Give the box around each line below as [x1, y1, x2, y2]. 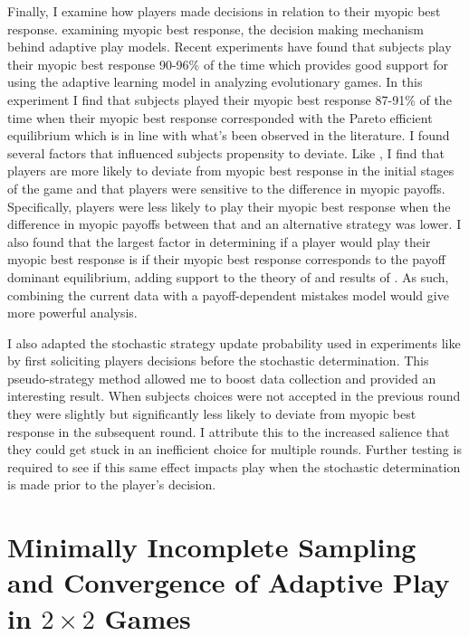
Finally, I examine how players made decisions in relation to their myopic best [7, 2, 441, 20]
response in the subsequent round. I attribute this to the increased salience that [7, 422, 450, 441]
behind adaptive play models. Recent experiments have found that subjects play [7, 37, 452, 56]
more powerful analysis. [7, 303, 138, 322]
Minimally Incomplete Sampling [7, 528, 416, 565]
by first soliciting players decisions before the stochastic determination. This [7, 351, 429, 370]
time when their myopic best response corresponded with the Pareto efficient [7, 108, 433, 127]
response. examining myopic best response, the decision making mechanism [7, 19, 424, 38]
